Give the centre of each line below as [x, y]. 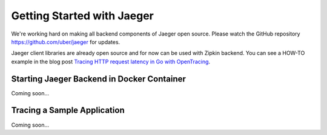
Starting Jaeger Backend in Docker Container [98, 79]
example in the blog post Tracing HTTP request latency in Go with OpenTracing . [111, 61]
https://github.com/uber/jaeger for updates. [66, 42]
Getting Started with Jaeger [82, 16]
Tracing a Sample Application [68, 111]
